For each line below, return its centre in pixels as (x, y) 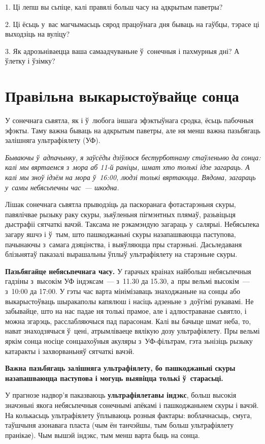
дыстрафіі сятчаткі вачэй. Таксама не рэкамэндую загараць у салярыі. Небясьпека (132, 224)
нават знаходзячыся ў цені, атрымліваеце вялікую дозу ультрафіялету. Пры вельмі (132, 331)
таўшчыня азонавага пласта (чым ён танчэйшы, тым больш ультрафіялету (120, 425)
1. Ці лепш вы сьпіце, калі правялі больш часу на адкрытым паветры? (114, 7)
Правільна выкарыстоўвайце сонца (122, 96)
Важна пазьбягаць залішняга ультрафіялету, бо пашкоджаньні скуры (120, 368)
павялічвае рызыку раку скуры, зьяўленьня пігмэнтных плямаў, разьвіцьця (120, 214)
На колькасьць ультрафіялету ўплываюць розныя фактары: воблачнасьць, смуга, (129, 415)
